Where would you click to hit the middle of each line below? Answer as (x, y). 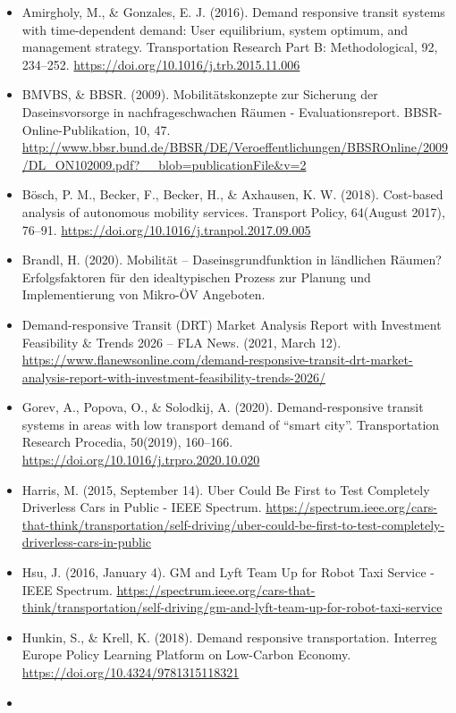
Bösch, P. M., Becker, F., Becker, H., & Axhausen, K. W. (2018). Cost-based (232, 194)
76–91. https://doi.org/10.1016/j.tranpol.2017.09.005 (166, 229)
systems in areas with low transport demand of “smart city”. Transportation (231, 424)
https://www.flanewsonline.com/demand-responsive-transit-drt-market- (217, 360)
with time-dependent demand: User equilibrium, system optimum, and (215, 29)
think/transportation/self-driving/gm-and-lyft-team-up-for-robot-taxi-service (232, 607)
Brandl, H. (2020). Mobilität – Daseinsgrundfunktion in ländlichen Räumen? (232, 260)
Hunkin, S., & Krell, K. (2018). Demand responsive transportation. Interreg (229, 637)
